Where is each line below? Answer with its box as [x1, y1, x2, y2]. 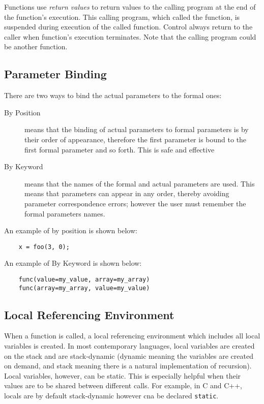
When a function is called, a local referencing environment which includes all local [4, 330, 260, 341]
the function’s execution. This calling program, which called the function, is [4, 11, 240, 22]
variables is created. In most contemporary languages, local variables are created [4, 340, 255, 351]
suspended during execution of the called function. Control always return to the [4, 21, 253, 32]
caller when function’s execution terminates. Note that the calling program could [4, 31, 256, 42]
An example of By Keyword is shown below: [4, 258, 142, 268]
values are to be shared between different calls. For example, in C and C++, [4, 380, 242, 391]
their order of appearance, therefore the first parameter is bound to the [24, 134, 247, 144]
